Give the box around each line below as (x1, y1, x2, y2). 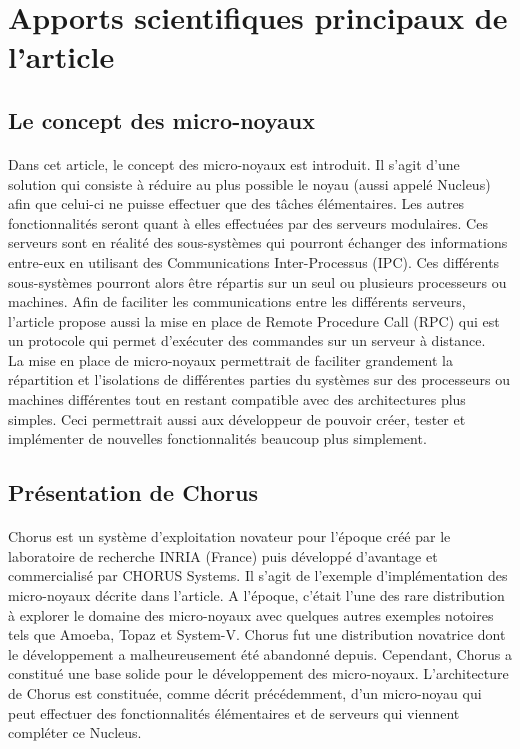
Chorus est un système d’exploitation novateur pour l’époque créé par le (8, 526, 451, 547)
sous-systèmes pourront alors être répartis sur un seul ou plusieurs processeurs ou (8, 271, 507, 292)
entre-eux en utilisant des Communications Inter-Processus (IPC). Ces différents (8, 251, 500, 272)
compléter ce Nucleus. (8, 722, 142, 743)
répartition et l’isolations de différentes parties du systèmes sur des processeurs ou (8, 369, 511, 390)
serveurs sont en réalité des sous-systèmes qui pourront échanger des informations (8, 232, 508, 253)
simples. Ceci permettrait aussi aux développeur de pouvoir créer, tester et (8, 408, 466, 429)
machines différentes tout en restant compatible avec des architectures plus (8, 389, 466, 410)
